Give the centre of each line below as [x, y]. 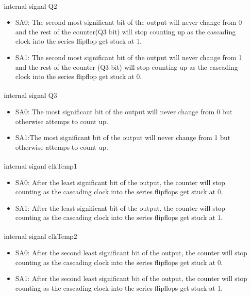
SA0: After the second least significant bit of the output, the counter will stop [131, 253]
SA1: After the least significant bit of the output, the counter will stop [120, 208]
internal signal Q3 [31, 95]
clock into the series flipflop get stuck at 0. [78, 76]
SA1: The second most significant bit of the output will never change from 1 [129, 57]
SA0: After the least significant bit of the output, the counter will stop [120, 182]
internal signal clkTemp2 [41, 236]
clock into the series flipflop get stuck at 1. [78, 41]
